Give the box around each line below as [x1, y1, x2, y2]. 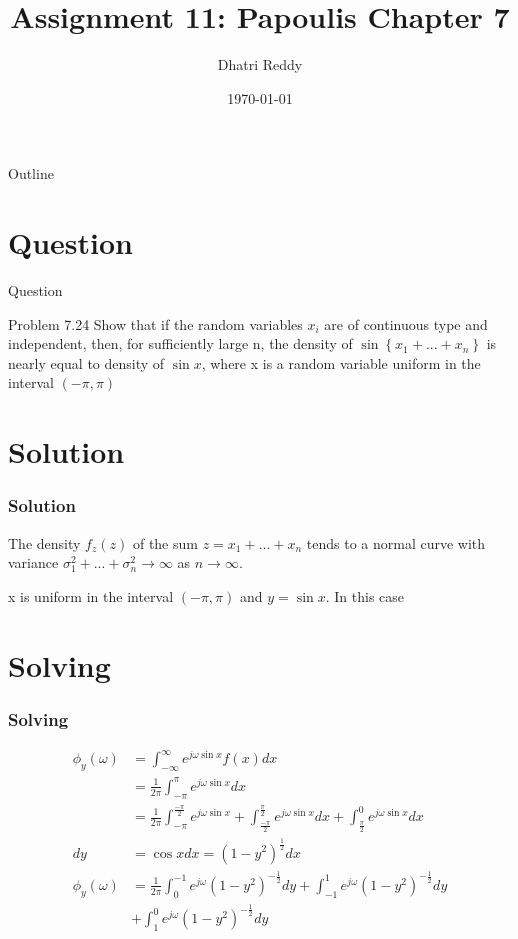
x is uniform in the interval [8, 585, 174, 606]
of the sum [132, 532, 198, 553]
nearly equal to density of [8, 352, 165, 373]
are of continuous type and [324, 313, 488, 334]
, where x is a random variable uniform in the [201, 352, 481, 373]
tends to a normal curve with [306, 532, 486, 553]
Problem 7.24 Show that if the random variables [8, 313, 303, 334]
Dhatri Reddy [217, 54, 303, 75]
